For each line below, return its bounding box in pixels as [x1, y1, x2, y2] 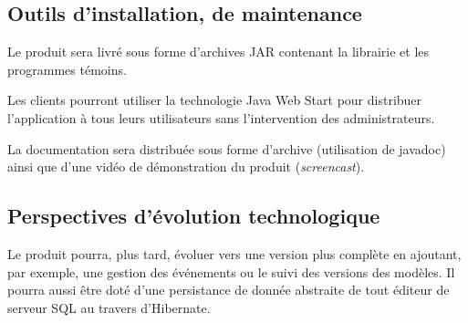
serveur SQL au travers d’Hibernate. [7, 297, 211, 317]
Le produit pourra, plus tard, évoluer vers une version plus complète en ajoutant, [7, 244, 462, 263]
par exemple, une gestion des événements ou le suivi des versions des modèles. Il [7, 262, 455, 281]
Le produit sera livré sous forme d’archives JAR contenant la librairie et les [7, 42, 430, 61]
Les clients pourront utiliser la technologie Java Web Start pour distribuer [7, 90, 422, 109]
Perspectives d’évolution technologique [7, 202, 380, 230]
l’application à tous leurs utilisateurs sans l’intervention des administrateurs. [7, 108, 435, 127]
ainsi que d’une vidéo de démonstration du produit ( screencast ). [7, 157, 365, 176]
